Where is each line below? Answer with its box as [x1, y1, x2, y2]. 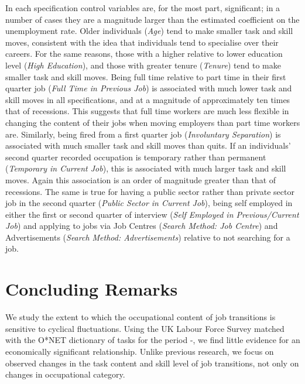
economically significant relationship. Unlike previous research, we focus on [5, 345, 274, 357]
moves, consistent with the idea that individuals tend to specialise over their [5, 36, 279, 48]
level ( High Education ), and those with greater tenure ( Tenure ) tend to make [5, 59, 281, 71]
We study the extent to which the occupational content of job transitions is [5, 311, 276, 323]
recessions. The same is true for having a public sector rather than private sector [5, 185, 294, 197]
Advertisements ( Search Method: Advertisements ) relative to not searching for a [5, 231, 290, 243]
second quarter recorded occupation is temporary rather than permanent [5, 150, 266, 163]
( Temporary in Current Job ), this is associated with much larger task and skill [5, 162, 286, 174]
